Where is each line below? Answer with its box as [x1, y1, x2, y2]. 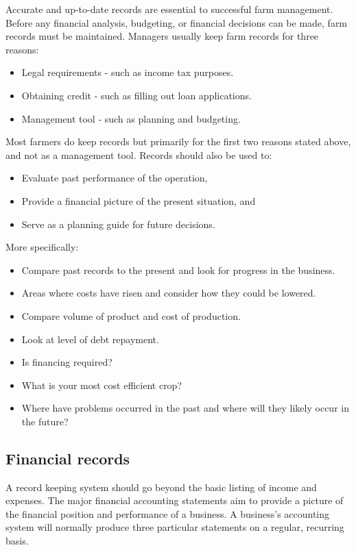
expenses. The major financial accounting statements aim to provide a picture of [5, 493, 344, 508]
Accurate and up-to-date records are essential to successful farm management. [5, 2, 333, 16]
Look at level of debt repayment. [21, 332, 159, 346]
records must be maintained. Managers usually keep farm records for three [5, 29, 319, 43]
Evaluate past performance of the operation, [21, 171, 208, 185]
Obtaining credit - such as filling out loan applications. [21, 88, 252, 102]
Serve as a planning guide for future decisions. [21, 216, 215, 231]
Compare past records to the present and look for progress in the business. [21, 262, 335, 277]
